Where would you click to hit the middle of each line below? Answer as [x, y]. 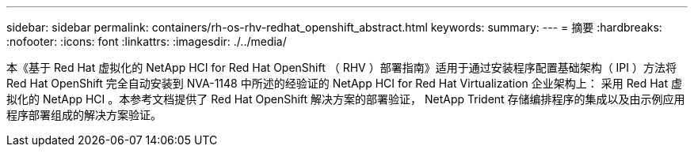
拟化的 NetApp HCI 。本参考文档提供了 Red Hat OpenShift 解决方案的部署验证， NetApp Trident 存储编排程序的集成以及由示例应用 [346, 99]
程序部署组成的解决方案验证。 [84, 115]
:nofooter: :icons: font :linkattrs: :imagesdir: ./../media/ [147, 41]
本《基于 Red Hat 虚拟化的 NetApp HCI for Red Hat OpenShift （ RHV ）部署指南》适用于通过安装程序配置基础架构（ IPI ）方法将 [341, 67]
